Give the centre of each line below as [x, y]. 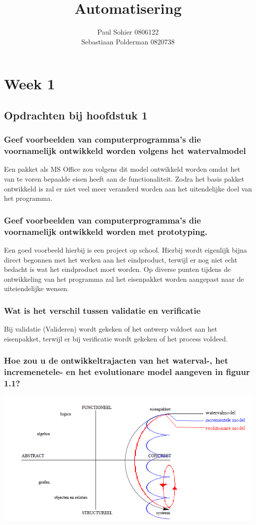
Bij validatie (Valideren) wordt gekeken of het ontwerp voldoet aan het [111, 329]
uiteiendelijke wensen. [37, 288]
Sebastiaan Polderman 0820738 [128, 41]
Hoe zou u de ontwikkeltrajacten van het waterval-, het [116, 360]
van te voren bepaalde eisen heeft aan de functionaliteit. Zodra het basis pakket [124, 179]
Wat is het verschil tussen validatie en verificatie [102, 310]
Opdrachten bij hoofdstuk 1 [76, 115]
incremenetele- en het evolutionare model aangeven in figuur [127, 372]
